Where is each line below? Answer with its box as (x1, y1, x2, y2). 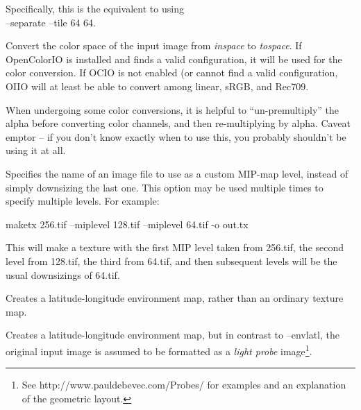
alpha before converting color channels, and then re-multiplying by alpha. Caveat (6, 116, 351, 130)
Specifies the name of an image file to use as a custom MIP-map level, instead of (6, 166, 349, 180)
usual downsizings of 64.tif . (6, 267, 120, 282)
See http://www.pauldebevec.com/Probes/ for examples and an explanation (22, 377, 346, 392)
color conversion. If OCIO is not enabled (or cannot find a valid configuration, (6, 65, 338, 80)
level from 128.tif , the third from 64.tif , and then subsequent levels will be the (6, 253, 337, 268)
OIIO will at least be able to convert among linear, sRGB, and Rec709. (6, 78, 309, 93)
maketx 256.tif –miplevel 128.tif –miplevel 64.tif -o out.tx (6, 216, 249, 231)
